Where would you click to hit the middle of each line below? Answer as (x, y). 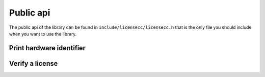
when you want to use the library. (43, 34)
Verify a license (33, 63)
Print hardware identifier (47, 48)
